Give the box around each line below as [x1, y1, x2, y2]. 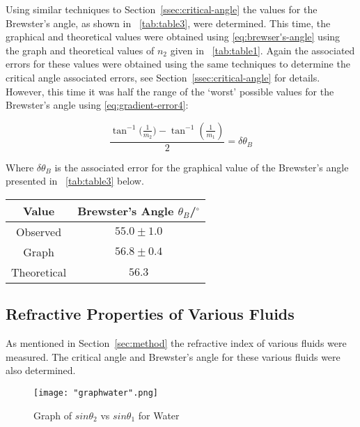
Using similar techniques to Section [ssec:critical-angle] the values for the [6, 2, 318, 16]
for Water [138, 407, 180, 422]
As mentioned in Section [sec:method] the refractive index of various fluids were [6, 336, 347, 350]
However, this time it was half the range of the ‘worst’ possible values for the [6, 84, 334, 98]
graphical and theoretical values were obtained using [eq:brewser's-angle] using [6, 29, 341, 44]
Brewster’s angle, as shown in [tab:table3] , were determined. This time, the [6, 15, 331, 30]
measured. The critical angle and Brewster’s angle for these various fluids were [6, 349, 341, 364]
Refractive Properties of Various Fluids [6, 303, 295, 325]
